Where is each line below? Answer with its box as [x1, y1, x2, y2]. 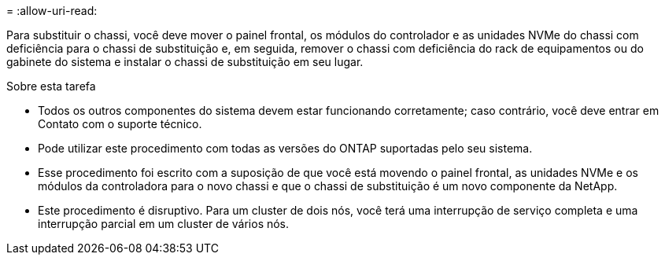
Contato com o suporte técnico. [38, 117, 202, 130]
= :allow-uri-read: [6, 4, 98, 17]
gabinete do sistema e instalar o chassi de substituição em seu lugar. [6, 55, 364, 68]
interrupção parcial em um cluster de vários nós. [38, 217, 290, 230]
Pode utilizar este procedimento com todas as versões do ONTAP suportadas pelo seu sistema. [38, 142, 533, 155]
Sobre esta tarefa [6, 79, 96, 93]
